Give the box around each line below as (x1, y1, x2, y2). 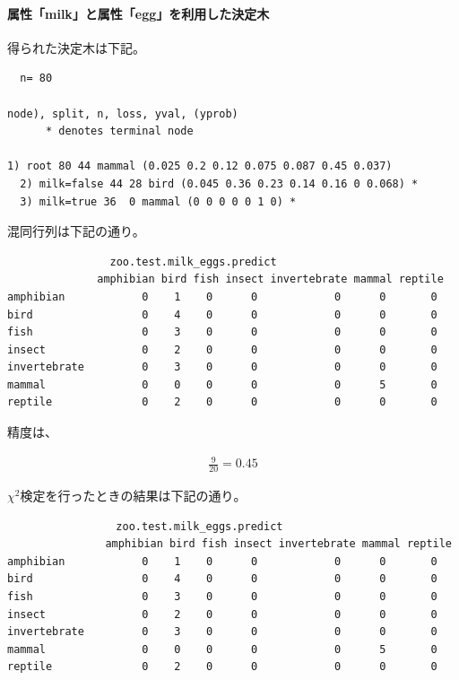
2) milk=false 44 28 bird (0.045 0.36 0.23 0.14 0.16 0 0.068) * (20, 177, 419, 190)
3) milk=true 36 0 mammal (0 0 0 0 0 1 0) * (20, 195, 297, 208)
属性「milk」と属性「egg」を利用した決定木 (7, 4, 270, 22)
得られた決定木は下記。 (7, 38, 145, 57)
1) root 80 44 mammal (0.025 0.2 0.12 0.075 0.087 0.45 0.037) (7, 160, 393, 173)
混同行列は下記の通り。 (7, 222, 145, 240)
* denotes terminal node (45, 125, 194, 138)
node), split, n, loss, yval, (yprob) (7, 107, 238, 120)
